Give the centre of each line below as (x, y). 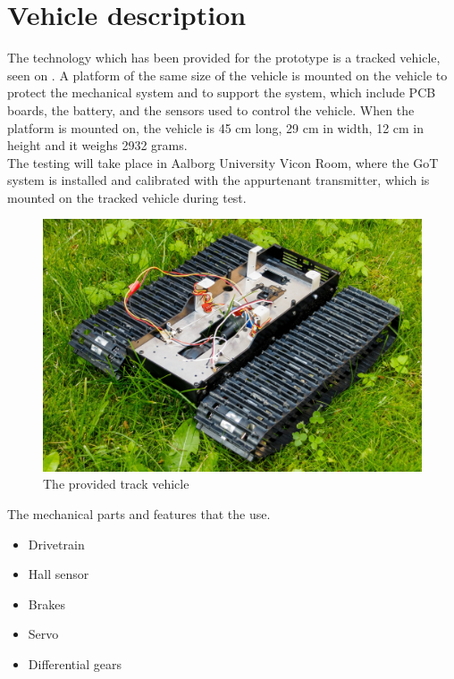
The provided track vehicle (116, 484)
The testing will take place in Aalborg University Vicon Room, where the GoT (223, 162)
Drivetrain (56, 544)
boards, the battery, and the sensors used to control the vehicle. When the (211, 109)
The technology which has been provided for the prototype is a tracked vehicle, (224, 58)
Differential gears (75, 664)
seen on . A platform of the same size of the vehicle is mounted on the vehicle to (227, 75)
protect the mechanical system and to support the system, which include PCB (222, 92)
